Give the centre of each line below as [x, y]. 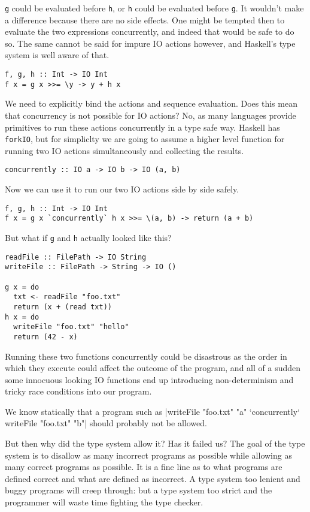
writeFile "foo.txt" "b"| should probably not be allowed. [106, 423]
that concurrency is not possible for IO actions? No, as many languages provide [151, 115]
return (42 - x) [45, 337]
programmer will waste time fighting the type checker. [104, 502]
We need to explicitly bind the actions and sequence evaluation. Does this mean [151, 103]
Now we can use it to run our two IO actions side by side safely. [122, 189]
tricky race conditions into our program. [78, 391]
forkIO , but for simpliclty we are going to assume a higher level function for [145, 139]
